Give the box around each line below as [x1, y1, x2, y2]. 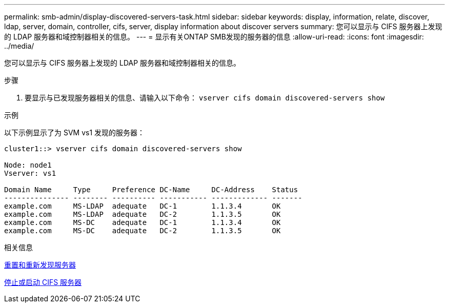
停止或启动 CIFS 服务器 [4, 278, 82, 286]
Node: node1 [4, 161, 52, 169]
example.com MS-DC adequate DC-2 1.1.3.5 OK [4, 227, 281, 235]
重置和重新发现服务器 [4, 260, 76, 269]
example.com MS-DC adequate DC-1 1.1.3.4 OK [4, 218, 281, 227]
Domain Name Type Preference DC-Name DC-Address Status [4, 186, 298, 194]
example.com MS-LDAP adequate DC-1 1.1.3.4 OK [4, 202, 281, 210]
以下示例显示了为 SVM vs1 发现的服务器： [4, 128, 145, 137]
